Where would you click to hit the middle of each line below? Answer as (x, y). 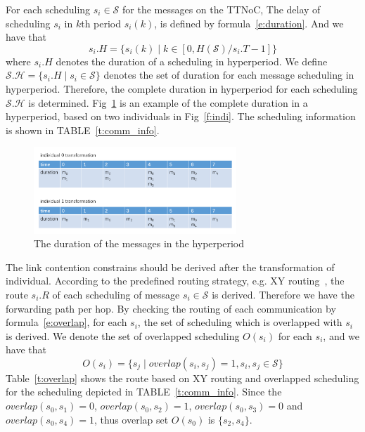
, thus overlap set (131, 419)
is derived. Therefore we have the (283, 294)
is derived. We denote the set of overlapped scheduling (123, 335)
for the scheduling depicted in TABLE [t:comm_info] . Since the (144, 392)
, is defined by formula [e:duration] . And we (249, 23)
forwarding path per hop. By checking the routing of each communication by (171, 308)
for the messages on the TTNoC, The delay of (222, 9)
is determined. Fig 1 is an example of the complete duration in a (168, 102)
